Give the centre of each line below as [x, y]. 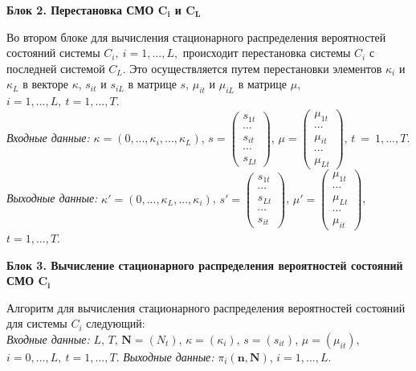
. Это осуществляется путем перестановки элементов [252, 68]
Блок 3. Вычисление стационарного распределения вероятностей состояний [205, 265]
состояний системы [53, 53]
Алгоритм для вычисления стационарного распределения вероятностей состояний [206, 307]
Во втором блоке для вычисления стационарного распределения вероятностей [196, 37]
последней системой [56, 68]
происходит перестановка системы [267, 53]
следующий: [116, 323]
